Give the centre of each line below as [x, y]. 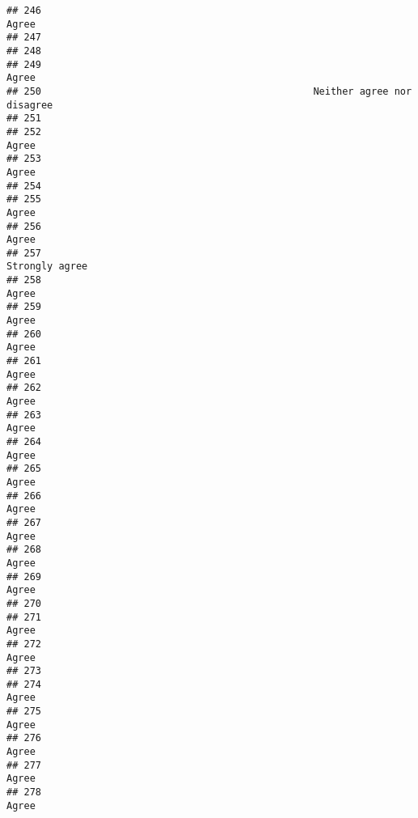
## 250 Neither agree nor [209, 91]
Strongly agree [47, 267]
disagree [30, 105]
